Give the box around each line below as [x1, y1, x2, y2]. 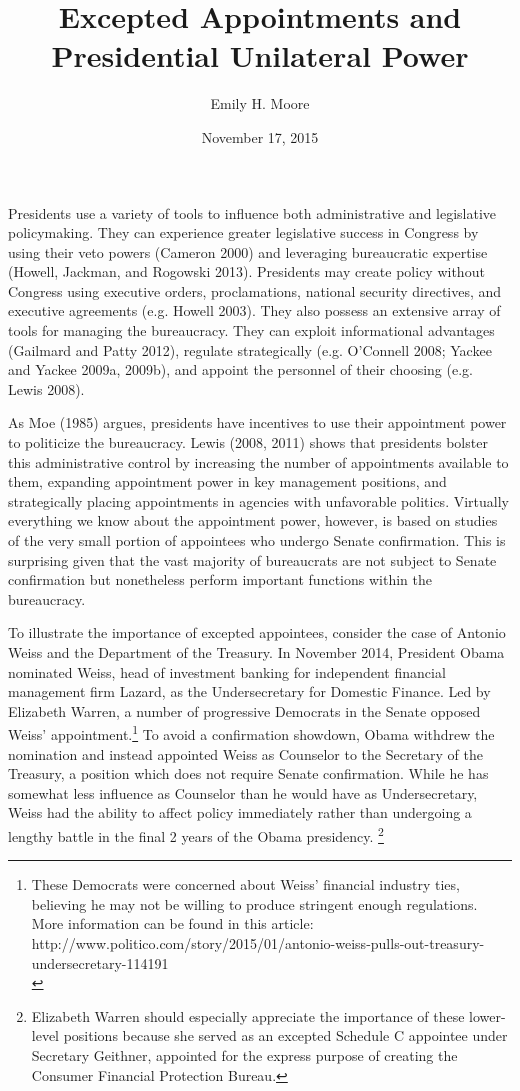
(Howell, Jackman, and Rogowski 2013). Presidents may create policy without [8, 261, 485, 282]
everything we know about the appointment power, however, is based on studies [8, 510, 498, 531]
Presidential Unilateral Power [51, 35, 469, 76]
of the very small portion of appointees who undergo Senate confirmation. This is [8, 530, 506, 550]
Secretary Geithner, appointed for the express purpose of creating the [31, 1044, 458, 1065]
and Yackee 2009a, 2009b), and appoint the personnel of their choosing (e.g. [8, 359, 473, 380]
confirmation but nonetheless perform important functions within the [8, 569, 432, 590]
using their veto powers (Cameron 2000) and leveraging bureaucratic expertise [8, 241, 488, 262]
